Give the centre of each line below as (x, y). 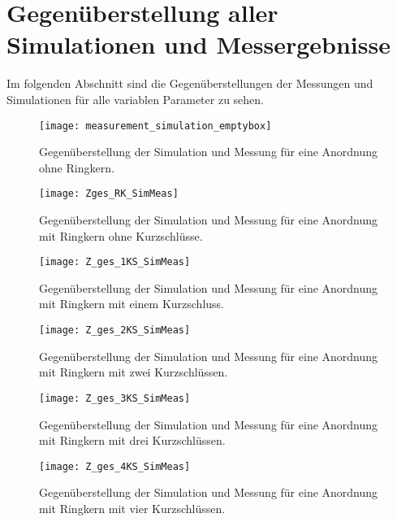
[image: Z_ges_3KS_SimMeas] (115, 398)
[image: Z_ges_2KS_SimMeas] (115, 331)
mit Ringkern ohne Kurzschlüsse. (121, 235)
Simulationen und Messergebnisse (198, 44)
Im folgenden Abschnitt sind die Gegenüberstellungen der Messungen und (190, 83)
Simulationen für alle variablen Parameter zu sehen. (136, 99)
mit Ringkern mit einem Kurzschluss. (132, 304)
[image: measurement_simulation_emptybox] (155, 126)
